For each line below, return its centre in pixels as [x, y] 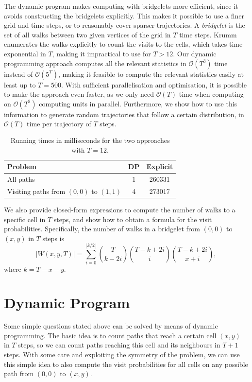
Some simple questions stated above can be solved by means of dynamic [111, 326]
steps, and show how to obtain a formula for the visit [133, 219]
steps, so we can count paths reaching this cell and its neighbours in [119, 345]
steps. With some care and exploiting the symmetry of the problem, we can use [122, 354]
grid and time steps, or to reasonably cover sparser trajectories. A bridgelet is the [125, 25]
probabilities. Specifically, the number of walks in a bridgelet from [102, 229]
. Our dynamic [195, 53]
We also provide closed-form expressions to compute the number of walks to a [120, 209]
